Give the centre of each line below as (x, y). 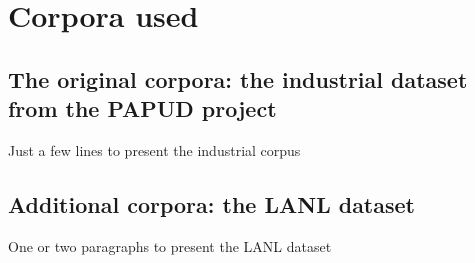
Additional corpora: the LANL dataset (211, 203)
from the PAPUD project (142, 108)
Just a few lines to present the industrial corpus (154, 149)
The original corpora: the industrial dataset (238, 78)
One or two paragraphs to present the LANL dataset (170, 245)
